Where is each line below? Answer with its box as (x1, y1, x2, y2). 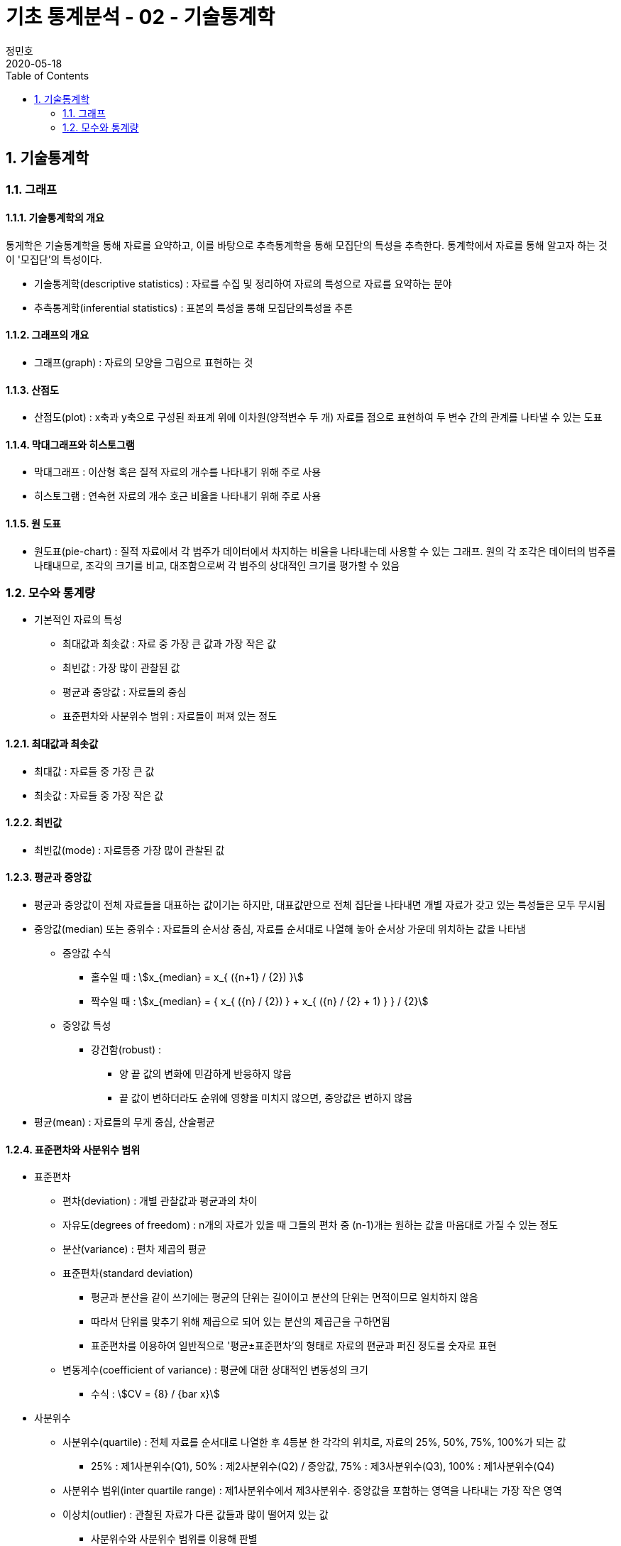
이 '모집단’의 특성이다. (6, 253, 102, 265)
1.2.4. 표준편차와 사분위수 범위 (6, 1143, 141, 1156)
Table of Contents (6, 69, 89, 82)
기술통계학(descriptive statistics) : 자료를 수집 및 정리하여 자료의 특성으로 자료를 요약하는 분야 (34, 277, 452, 290)
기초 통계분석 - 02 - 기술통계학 (6, 5, 275, 29)
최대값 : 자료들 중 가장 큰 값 (34, 764, 155, 777)
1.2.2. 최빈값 (6, 816, 62, 829)
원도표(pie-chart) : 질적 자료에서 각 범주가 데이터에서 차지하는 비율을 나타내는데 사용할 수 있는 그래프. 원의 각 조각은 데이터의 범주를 (34, 544, 616, 557)
